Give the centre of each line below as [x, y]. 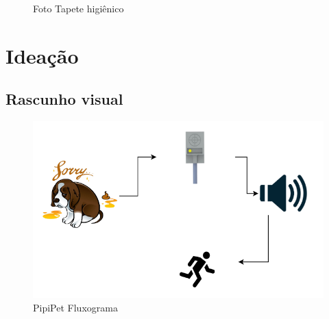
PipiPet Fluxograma [75, 307]
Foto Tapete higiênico [78, 8]
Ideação [42, 55]
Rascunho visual [64, 99]
